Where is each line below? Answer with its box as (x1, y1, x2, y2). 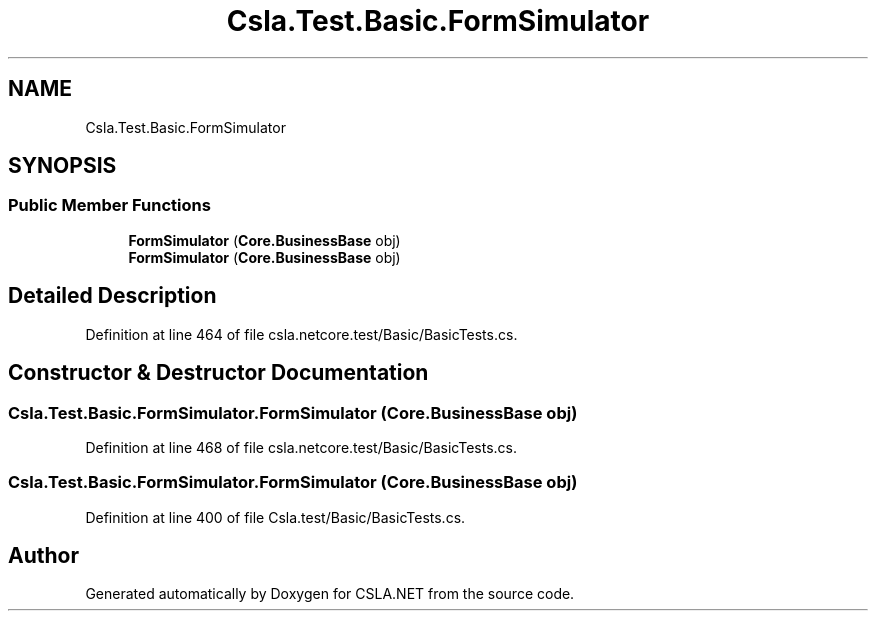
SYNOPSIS (8, 153, 117, 179)
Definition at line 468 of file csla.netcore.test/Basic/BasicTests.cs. (85, 438, 518, 456)
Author (8, 543, 79, 569)
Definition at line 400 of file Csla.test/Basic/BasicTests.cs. (85, 508, 466, 526)
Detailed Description (8, 283, 217, 309)
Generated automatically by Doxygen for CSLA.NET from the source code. (85, 585, 575, 603)
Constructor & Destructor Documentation (8, 360, 429, 386)
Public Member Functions (8, 195, 211, 216)
